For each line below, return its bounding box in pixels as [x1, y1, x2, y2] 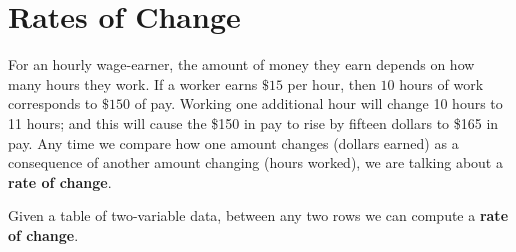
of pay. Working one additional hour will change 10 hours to [134, 93, 503, 114]
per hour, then [287, 73, 376, 94]
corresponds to [8, 93, 98, 114]
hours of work [399, 73, 484, 94]
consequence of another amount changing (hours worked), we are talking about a [8, 152, 503, 173]
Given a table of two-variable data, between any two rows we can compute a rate [8, 205, 509, 226]
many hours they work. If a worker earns [8, 73, 258, 94]
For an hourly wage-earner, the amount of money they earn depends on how [8, 54, 475, 75]
